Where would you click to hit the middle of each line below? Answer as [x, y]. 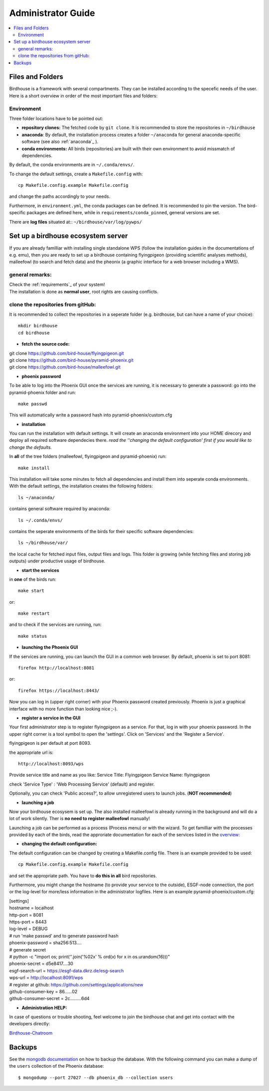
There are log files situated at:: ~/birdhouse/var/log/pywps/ [75, 222]
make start [31, 591]
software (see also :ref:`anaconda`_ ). [60, 141]
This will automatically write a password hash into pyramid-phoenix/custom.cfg [91, 415]
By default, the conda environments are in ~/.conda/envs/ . [72, 165]
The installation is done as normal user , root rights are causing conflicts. [84, 291]
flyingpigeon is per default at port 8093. [50, 743]
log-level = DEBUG [28, 929]
